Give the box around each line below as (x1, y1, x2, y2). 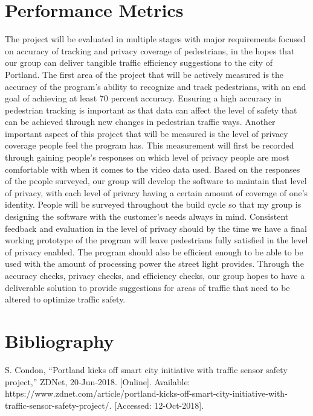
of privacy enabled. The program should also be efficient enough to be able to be (5, 245, 303, 258)
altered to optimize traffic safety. (5, 293, 126, 306)
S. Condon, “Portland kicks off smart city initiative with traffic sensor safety (5, 363, 288, 376)
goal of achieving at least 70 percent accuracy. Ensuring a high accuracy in (5, 92, 282, 104)
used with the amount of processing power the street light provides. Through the (5, 257, 304, 270)
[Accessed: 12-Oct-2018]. (114, 398, 204, 411)
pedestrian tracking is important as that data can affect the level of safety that (5, 103, 297, 116)
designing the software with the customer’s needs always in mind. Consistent (5, 210, 289, 223)
